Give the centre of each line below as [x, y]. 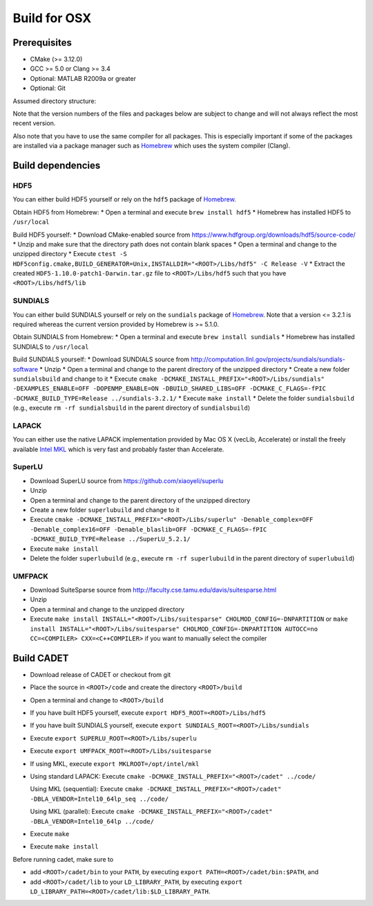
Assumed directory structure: [55, 101]
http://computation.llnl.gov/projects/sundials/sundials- [268, 359]
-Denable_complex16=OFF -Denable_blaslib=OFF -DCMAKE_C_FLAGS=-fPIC [149, 529]
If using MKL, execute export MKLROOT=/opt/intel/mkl [115, 763]
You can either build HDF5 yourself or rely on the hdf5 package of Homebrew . [124, 199]
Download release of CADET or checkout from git [101, 674]
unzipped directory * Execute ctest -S [70, 254]
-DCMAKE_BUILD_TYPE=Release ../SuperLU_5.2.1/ [110, 539]
